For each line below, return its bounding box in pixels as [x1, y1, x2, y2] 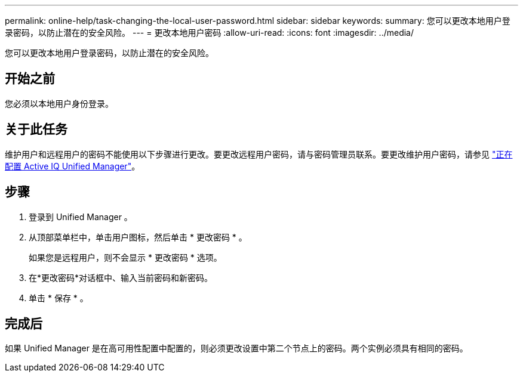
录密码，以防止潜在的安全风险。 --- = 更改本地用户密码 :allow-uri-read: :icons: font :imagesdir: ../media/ [5, 27, 414, 38]
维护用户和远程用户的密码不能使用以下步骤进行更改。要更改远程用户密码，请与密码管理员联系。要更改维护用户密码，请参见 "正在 [5, 149, 513, 159]
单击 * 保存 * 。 [29, 292, 88, 303]
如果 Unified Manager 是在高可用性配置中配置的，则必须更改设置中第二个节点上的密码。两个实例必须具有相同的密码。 [5, 343, 468, 354]
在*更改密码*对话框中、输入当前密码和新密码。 [29, 272, 213, 283]
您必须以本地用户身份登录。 [5, 98, 113, 109]
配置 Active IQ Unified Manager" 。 [5, 160, 140, 171]
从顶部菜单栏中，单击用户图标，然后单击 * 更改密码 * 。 [29, 231, 247, 242]
